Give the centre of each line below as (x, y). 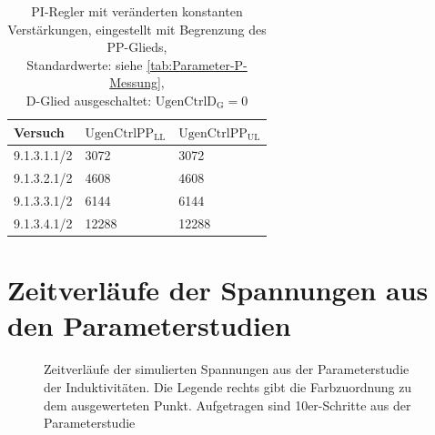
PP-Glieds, (137, 47)
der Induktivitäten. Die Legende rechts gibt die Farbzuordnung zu (228, 386)
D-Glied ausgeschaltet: (89, 100)
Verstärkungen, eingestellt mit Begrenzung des (137, 29)
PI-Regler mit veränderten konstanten (137, 11)
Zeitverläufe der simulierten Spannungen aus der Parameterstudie (227, 369)
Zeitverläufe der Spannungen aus (218, 290)
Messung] (135, 82)
